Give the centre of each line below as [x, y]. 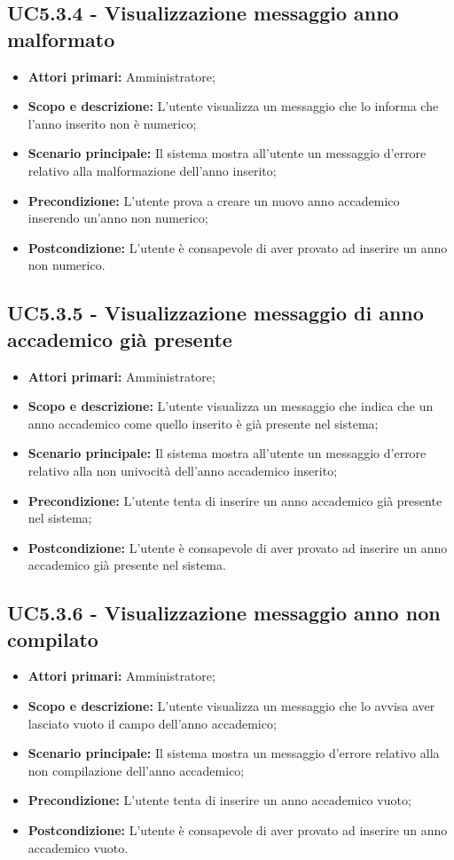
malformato [61, 39]
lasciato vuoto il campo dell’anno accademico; [152, 723]
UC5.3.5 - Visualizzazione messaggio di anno [215, 313]
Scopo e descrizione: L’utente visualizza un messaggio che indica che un [231, 406]
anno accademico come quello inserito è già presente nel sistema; [203, 423]
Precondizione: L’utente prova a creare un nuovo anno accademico [214, 200]
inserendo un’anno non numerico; [118, 218]
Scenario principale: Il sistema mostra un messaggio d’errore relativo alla [234, 753]
